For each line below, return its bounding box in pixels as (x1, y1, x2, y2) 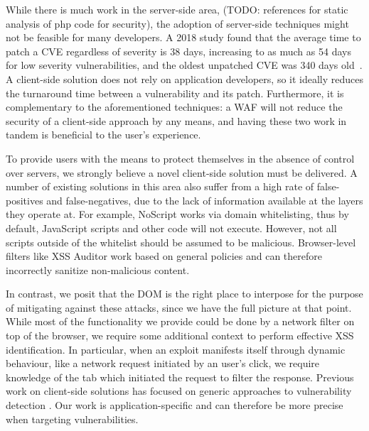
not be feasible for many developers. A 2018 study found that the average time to (6, 30, 361, 45)
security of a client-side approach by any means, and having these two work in (6, 113, 347, 128)
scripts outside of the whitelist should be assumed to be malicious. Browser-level (6, 234, 356, 249)
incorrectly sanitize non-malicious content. (6, 262, 190, 277)
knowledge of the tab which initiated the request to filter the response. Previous (6, 369, 354, 384)
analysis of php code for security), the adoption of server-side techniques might (6, 16, 349, 31)
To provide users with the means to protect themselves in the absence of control (6, 151, 355, 165)
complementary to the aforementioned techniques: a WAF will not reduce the (6, 99, 343, 114)
